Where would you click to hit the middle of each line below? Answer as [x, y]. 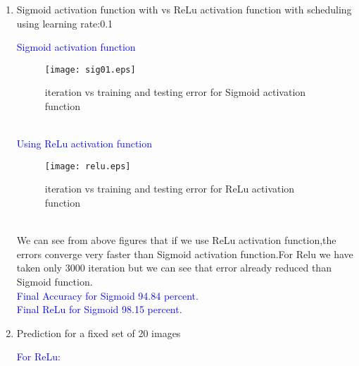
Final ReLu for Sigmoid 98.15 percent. [99, 309]
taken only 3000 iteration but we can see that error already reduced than [174, 268]
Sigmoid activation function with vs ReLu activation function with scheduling [184, 9]
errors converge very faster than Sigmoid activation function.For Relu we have [185, 254]
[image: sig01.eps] [90, 69]
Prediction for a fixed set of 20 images [99, 333]
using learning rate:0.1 [65, 23]
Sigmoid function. [55, 282]
